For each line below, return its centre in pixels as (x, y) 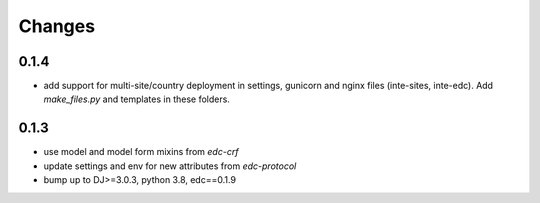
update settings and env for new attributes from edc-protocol (170, 166)
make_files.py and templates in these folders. (136, 99)
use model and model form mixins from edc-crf (141, 152)
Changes (56, 26)
